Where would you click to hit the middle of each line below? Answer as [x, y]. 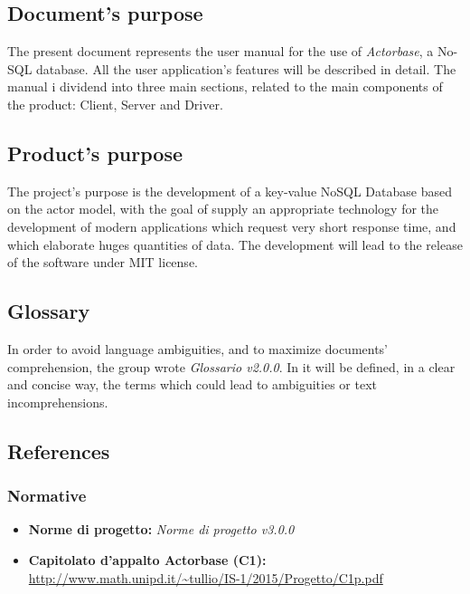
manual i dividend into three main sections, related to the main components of [225, 86]
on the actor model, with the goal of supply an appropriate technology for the [223, 209]
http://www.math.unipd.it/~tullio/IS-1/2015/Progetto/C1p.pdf [206, 577]
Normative [47, 496]
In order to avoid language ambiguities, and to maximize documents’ [198, 348]
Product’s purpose [95, 153]
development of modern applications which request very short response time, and [232, 226]
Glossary [49, 311]
